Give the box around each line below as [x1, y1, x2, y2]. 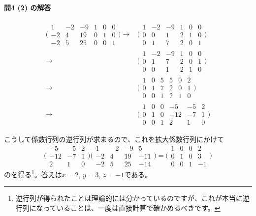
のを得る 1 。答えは [4, 167, 62, 179]
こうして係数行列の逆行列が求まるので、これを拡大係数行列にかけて [4, 134, 224, 144]
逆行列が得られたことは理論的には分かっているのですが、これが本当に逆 [15, 193, 250, 203]
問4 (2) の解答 [4, 2, 51, 12]
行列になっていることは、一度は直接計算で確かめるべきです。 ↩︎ [15, 202, 221, 213]
